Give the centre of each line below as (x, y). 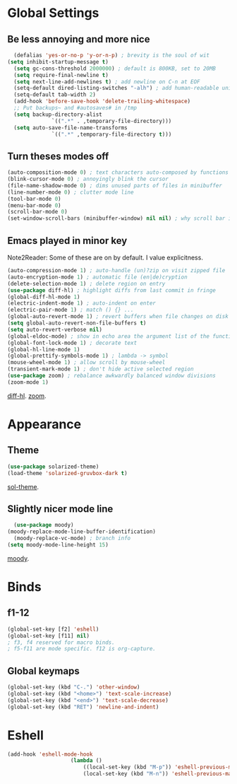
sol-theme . (23, 486)
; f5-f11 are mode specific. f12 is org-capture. (82, 649)
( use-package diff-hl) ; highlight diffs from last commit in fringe (112, 290)
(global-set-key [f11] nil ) (49, 636)
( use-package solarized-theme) (53, 467)
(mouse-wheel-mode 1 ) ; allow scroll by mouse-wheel (86, 363)
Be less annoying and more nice (79, 39)
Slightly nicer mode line (60, 509)
